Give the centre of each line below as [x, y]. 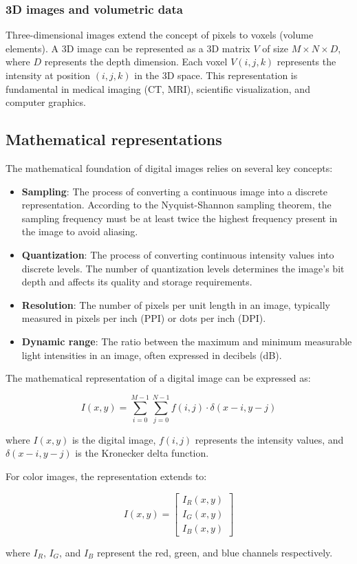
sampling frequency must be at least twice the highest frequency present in [180, 218]
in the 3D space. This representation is [216, 75]
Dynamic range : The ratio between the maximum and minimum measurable [187, 341]
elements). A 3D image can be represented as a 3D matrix [128, 48]
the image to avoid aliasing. [80, 231]
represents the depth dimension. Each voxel [136, 62]
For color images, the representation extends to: [106, 476]
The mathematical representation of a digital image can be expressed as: [158, 378]
